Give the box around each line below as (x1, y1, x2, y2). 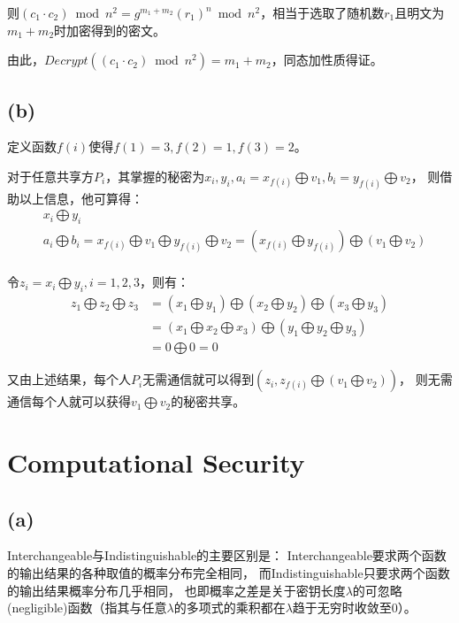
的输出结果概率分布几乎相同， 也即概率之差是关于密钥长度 (7, 581, 346, 599)
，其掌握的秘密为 (105, 166, 205, 185)
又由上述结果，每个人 (7, 370, 131, 388)
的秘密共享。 (171, 392, 246, 411)
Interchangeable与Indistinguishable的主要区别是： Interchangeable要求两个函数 (7, 546, 447, 565)
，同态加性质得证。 (271, 50, 383, 69)
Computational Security (7, 444, 305, 480)
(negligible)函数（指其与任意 (7, 598, 167, 617)
